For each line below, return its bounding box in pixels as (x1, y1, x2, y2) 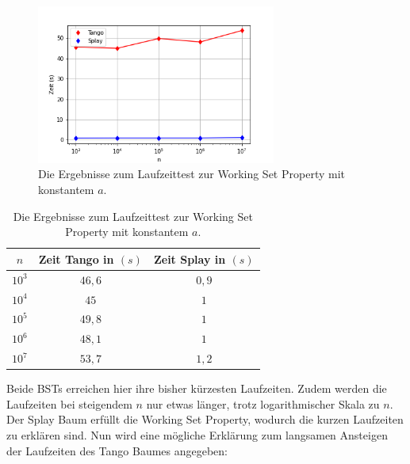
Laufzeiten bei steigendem (6, 395, 132, 412)
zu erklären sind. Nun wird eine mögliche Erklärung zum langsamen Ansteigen (6, 426, 388, 443)
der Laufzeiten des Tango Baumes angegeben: (6, 442, 228, 458)
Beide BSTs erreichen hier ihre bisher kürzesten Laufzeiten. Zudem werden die (6, 380, 387, 397)
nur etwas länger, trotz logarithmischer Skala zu (146, 395, 380, 412)
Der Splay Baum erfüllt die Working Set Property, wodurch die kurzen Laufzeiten (6, 411, 404, 428)
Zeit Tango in (38, 250, 114, 267)
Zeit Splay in (153, 250, 226, 267)
